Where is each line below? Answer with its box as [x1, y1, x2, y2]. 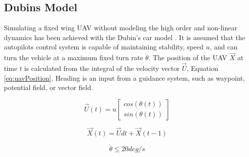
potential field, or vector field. [4, 82, 93, 92]
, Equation [186, 63, 218, 73]
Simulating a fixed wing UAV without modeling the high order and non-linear [4, 22, 237, 33]
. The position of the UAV [148, 52, 227, 63]
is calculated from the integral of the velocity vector [24, 63, 180, 73]
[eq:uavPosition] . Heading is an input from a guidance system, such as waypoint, [4, 72, 245, 83]
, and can [209, 42, 238, 52]
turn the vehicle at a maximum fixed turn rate [4, 52, 143, 63]
